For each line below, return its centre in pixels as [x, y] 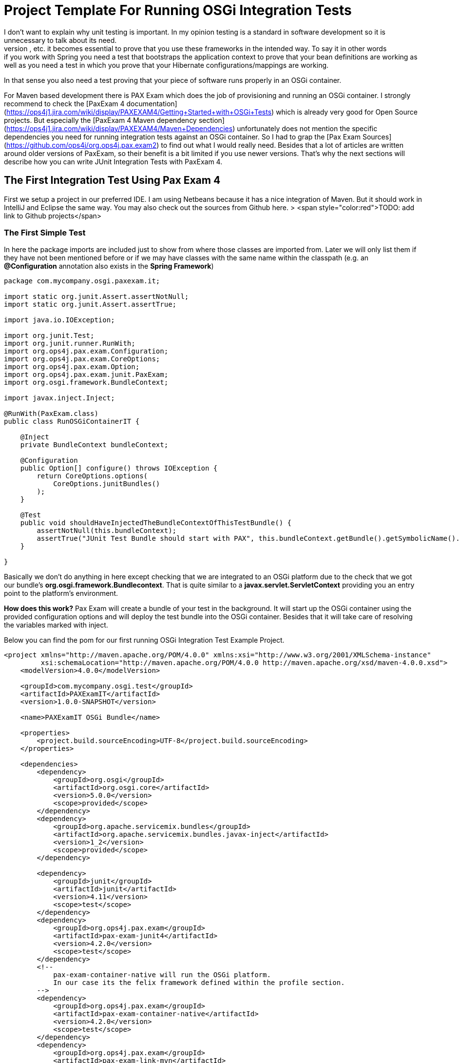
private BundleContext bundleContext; [94, 445]
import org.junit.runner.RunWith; [70, 344]
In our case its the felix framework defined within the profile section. [199, 983]
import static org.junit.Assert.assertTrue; [90, 305]
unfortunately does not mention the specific [307, 128]
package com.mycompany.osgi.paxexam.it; [82, 281]
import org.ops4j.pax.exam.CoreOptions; [82, 359]
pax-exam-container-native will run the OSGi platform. [162, 975]
